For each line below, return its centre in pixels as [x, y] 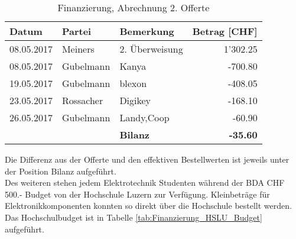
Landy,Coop [144, 117]
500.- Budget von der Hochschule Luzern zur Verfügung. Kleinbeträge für [137, 194]
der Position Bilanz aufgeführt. [61, 171]
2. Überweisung [151, 49]
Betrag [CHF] [225, 31]
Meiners [78, 49]
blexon [133, 83]
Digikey [135, 100]
